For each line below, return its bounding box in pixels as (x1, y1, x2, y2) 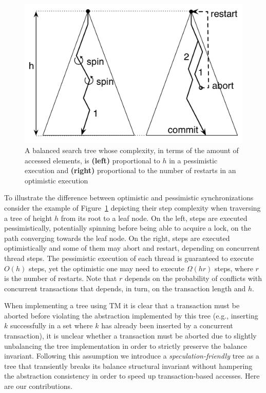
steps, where (215, 263, 253, 273)
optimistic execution (25, 175, 88, 185)
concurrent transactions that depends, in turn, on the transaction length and (4, 283, 246, 293)
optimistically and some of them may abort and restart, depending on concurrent (4, 242, 260, 253)
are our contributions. (4, 381, 72, 391)
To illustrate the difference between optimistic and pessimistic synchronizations (4, 192, 254, 203)
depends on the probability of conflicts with (124, 273, 262, 284)
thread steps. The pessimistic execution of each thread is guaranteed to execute (4, 252, 254, 263)
